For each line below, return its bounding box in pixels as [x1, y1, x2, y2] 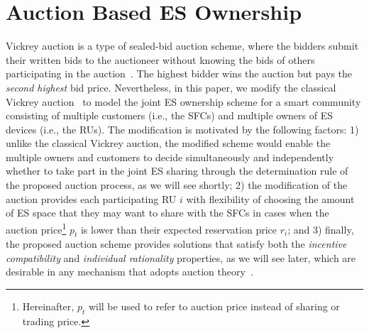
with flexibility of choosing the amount [186, 191, 355, 206]
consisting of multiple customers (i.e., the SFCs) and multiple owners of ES [6, 108, 333, 123]
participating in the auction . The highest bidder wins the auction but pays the [6, 66, 353, 81]
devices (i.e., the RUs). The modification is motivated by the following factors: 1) [6, 121, 359, 136]
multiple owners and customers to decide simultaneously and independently [6, 149, 334, 164]
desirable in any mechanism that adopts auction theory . [6, 264, 253, 279]
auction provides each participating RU [6, 191, 177, 206]
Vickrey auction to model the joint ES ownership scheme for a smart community [6, 94, 361, 109]
